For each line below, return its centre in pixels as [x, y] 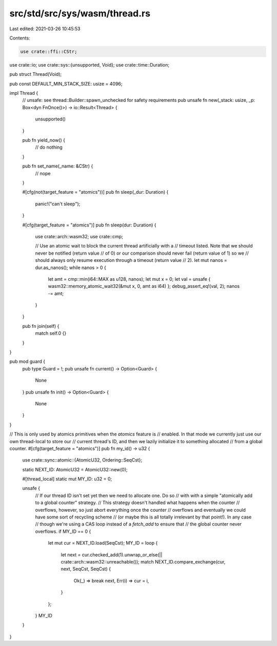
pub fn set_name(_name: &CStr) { [58, 166]
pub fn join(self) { [41, 326]
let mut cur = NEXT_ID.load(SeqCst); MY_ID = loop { [103, 543]
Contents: [20, 38]
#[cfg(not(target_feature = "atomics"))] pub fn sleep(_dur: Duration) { [95, 192]
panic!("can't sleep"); [58, 204]
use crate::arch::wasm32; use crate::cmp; [79, 236]
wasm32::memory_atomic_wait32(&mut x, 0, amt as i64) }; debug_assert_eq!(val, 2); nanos [144, 286]
